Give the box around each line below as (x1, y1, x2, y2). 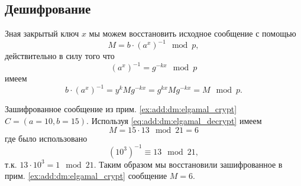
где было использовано (5, 132, 88, 144)
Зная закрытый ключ (5, 27, 79, 40)
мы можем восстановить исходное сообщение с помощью (89, 27, 296, 40)
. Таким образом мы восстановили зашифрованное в (93, 158, 283, 170)
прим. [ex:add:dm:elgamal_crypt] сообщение (5, 169, 167, 182)
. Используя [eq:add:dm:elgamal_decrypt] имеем (86, 115, 262, 127)
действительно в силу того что (5, 50, 115, 62)
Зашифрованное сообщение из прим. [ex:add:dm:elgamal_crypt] (5, 103, 237, 115)
